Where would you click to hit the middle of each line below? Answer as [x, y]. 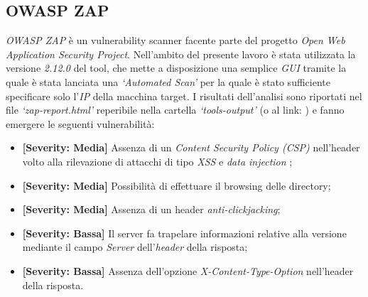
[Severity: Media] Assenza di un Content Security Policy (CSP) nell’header [191, 147]
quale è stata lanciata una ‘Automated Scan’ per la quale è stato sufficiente [168, 81]
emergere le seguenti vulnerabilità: [80, 123]
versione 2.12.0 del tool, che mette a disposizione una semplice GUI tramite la [176, 68]
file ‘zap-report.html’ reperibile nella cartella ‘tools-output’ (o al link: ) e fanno [175, 110]
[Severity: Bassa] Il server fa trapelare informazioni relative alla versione [184, 233]
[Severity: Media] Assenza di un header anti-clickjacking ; [151, 209]
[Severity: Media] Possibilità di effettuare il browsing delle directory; [177, 185]
